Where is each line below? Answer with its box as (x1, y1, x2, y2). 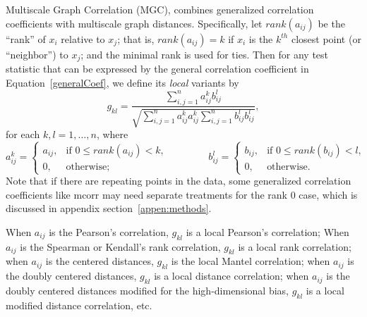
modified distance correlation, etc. (6, 297, 152, 312)
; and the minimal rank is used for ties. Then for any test (80, 46, 329, 61)
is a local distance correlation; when (154, 268, 309, 283)
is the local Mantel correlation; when (171, 254, 330, 268)
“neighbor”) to (6, 46, 68, 61)
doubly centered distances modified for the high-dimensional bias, (6, 283, 289, 298)
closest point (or (291, 31, 361, 46)
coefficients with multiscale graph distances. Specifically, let (6, 15, 263, 30)
